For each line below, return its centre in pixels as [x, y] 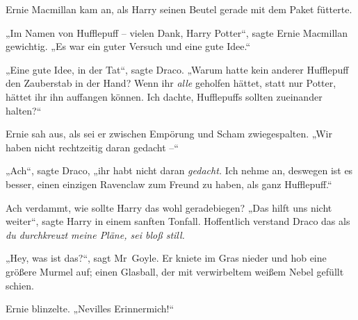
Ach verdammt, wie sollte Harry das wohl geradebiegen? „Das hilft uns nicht [169, 207]
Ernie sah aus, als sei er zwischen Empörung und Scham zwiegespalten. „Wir [169, 134]
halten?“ [24, 110]
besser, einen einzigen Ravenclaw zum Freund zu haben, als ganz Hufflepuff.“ [169, 184]
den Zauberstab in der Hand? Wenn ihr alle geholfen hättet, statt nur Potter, [171, 83]
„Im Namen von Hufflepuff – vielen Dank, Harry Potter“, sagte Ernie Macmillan [177, 32]
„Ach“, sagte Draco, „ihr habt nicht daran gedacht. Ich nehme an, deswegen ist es [179, 170]
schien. [20, 285]
